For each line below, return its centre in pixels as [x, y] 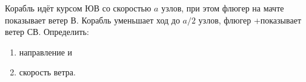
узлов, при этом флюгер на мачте [223, 8]
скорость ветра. [47, 72]
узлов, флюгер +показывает [250, 20]
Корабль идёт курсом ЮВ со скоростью [78, 8]
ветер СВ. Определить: [47, 32]
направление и [46, 52]
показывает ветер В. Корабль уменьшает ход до [92, 20]
